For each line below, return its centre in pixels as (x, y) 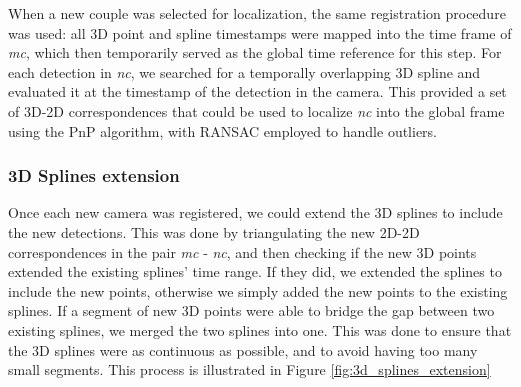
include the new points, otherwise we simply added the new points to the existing (258, 290)
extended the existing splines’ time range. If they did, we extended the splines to (255, 271)
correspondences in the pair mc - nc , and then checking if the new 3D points (242, 251)
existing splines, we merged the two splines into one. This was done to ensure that (260, 329)
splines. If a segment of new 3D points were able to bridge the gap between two (251, 310)
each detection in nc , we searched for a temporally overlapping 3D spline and (244, 71)
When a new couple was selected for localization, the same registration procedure (257, 13)
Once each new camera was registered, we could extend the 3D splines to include (255, 212)
